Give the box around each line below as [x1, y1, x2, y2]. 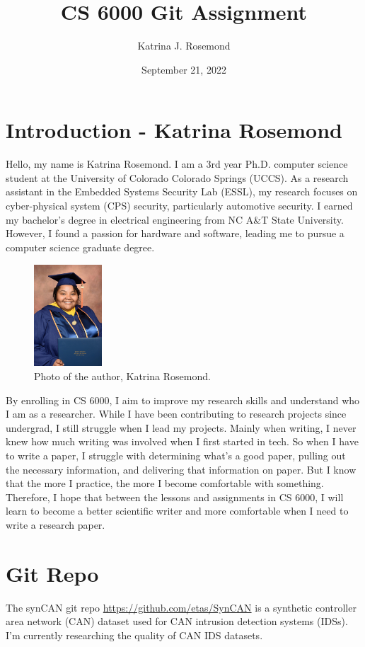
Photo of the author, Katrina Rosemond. [34, 369, 211, 383]
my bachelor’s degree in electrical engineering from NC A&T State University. [6, 212, 344, 227]
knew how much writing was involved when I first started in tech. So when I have [6, 434, 359, 449]
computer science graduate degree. [6, 239, 155, 254]
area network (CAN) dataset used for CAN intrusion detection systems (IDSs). [6, 614, 348, 629]
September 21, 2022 [141, 62, 226, 76]
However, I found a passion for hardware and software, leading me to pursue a [6, 226, 344, 241]
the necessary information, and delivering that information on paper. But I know [6, 462, 357, 476]
